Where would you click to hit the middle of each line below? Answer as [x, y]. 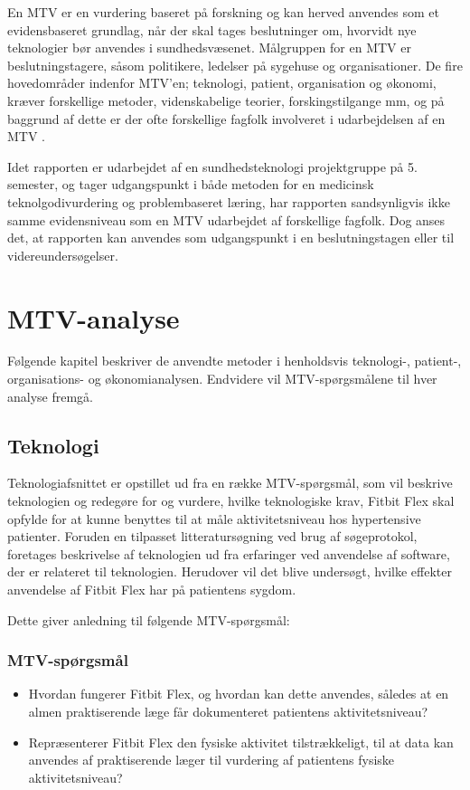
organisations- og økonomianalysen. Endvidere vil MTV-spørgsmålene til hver [222, 379]
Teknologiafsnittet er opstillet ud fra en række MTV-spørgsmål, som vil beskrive [230, 483]
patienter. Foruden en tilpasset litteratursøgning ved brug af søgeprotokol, [212, 536]
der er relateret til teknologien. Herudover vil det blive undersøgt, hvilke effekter [230, 571]
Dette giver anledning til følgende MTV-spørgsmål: [149, 619]
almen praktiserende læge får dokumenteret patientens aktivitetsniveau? [228, 711]
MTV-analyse [94, 317]
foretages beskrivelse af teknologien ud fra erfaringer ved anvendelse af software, [229, 553]
